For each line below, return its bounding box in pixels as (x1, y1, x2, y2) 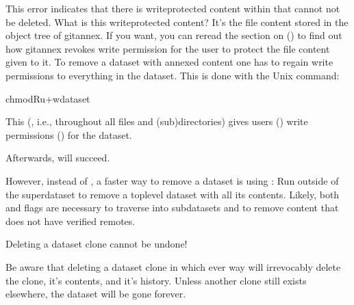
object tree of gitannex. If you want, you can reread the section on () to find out (5, 28, 342, 42)
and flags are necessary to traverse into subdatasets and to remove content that (5, 200, 339, 215)
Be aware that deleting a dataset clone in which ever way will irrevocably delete (5, 259, 341, 274)
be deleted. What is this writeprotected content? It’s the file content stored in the (5, 14, 349, 29)
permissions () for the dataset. (5, 127, 132, 142)
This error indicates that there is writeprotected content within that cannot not (5, 1, 340, 15)
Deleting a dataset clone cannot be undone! (5, 237, 188, 251)
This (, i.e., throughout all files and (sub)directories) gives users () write (5, 114, 308, 129)
